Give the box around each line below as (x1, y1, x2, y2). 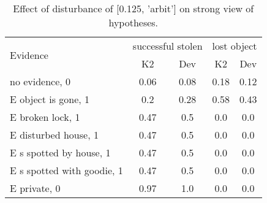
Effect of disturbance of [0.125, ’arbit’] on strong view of (13, 1, 254, 15)
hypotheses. (108, 15, 159, 29)
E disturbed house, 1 (10, 128, 99, 142)
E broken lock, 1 (10, 110, 80, 124)
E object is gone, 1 (10, 92, 90, 106)
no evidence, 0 (10, 74, 71, 88)
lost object (212, 39, 257, 53)
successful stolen (132, 39, 203, 53)
